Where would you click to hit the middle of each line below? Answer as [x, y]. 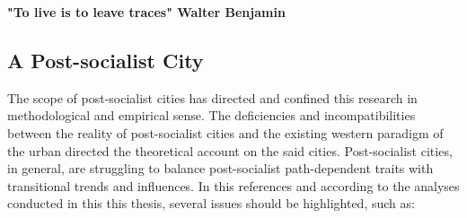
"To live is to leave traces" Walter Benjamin [146, 12]
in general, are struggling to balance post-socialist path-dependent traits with [220, 168]
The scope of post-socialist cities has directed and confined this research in [212, 97]
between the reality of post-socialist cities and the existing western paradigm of [225, 132]
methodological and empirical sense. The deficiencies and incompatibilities [211, 115]
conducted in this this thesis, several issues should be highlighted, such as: [211, 203]
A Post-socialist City [106, 60]
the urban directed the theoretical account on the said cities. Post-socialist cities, [230, 150]
